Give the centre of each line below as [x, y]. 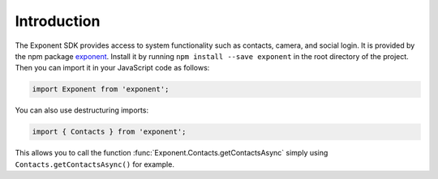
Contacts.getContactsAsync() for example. [94, 164]
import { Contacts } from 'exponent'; [109, 132]
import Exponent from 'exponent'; [101, 89]
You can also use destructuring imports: [82, 110]
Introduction [58, 21]
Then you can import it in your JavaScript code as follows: [112, 68]
